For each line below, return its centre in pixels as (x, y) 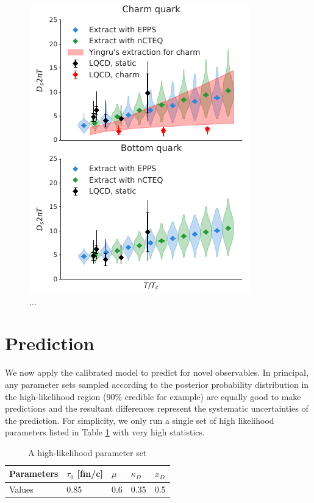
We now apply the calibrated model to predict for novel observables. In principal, (157, 372)
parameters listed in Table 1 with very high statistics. (105, 432)
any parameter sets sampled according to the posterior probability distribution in (157, 384)
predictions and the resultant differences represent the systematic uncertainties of (157, 408)
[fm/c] (90, 473)
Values (21, 489)
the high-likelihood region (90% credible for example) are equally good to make (153, 396)
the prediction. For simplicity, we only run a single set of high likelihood (140, 420)
